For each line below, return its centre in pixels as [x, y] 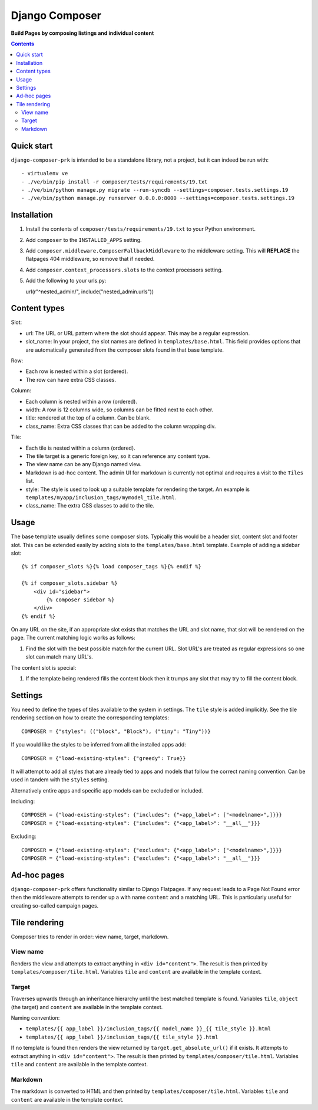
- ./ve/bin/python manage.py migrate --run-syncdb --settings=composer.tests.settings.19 [155, 190]
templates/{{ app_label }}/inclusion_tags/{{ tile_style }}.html [122, 1037]
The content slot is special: [44, 667]
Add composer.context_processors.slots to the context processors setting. [124, 270]
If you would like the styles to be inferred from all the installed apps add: [99, 745]
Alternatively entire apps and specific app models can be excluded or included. [107, 790]
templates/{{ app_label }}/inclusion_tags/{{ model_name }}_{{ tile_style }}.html [148, 1029]
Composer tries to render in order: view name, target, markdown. [90, 937]
